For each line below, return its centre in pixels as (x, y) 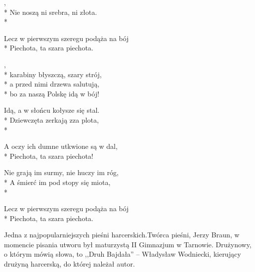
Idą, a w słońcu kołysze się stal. (52, 110)
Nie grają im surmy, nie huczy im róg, (61, 172)
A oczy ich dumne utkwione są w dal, (61, 146)
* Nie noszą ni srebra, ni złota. (51, 12)
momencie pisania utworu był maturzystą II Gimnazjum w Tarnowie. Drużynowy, (128, 244)
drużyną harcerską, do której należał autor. (69, 264)
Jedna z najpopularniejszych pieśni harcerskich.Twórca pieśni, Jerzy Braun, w (122, 235)
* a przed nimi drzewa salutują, (52, 84)
